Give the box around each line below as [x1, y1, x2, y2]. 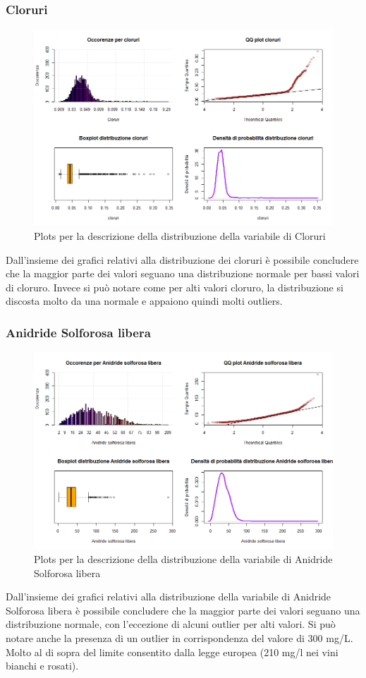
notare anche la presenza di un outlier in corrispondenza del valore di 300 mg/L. [6, 631, 353, 645]
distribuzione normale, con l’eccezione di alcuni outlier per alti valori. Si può [6, 617, 336, 631]
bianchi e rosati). [6, 658, 79, 673]
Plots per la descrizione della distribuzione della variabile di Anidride [34, 552, 333, 567]
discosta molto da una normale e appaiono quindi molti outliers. [6, 293, 283, 308]
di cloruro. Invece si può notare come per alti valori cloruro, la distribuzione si [6, 279, 343, 294]
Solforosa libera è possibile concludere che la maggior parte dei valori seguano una [6, 603, 360, 617]
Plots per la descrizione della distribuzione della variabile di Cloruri [34, 229, 326, 243]
